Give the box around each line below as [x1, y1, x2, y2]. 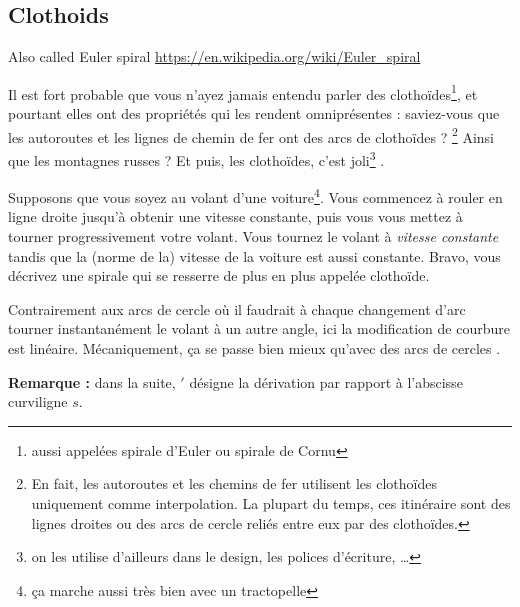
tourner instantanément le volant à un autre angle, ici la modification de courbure [8, 318, 510, 339]
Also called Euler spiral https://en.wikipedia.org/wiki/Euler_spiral [8, 46, 421, 67]
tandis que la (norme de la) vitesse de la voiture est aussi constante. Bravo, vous [8, 245, 501, 266]
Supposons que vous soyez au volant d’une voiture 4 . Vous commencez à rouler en [8, 184, 503, 207]
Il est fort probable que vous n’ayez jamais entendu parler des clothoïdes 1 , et [8, 80, 478, 104]
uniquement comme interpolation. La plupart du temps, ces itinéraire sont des [31, 492, 511, 513]
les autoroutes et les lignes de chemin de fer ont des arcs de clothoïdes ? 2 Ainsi [8, 123, 494, 147]
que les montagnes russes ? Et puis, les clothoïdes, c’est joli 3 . [8, 146, 385, 170]
